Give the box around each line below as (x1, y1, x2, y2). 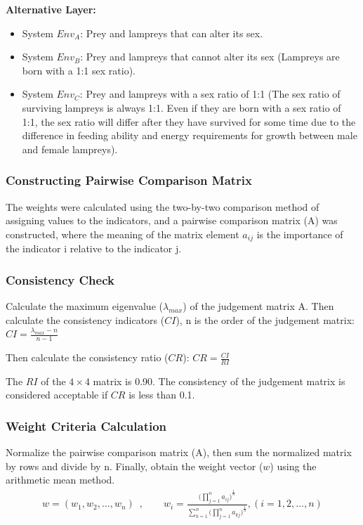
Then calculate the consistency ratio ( (6, 350, 169, 365)
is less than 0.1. (128, 387, 195, 402)
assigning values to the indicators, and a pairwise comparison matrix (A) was (6, 213, 338, 228)
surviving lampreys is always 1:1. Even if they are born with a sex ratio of (22, 100, 341, 115)
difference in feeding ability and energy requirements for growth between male (22, 128, 357, 143)
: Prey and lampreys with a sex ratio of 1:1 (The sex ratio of (79, 86, 341, 101)
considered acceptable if (6, 387, 108, 402)
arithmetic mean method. (6, 472, 115, 487)
